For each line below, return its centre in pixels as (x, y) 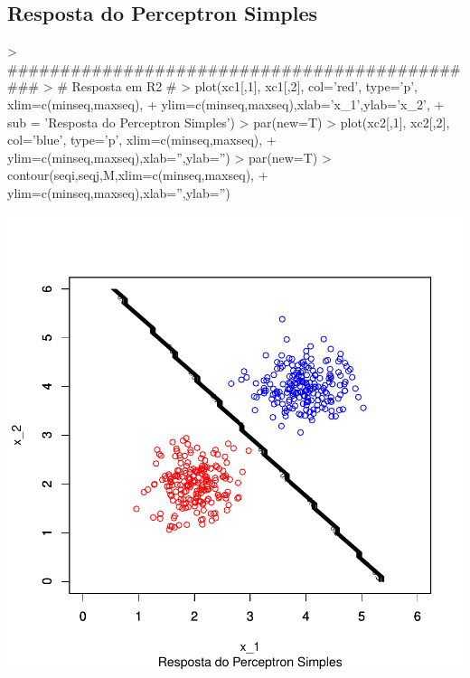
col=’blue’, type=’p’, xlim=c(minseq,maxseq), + (142, 140)
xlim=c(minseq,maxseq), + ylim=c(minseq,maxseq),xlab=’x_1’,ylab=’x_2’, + (226, 104)
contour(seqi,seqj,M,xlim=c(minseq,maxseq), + (138, 175)
